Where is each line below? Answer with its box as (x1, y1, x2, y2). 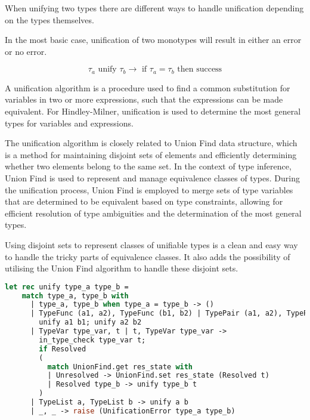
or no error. (5, 45, 47, 57)
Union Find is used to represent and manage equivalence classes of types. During (5, 171, 300, 184)
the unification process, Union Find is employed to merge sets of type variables (5, 183, 293, 196)
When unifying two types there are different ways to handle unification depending (5, 2, 304, 14)
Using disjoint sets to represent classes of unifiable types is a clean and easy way (5, 238, 298, 251)
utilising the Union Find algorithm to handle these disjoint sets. (5, 262, 238, 274)
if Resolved (39, 344, 86, 353)
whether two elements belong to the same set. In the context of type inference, (5, 160, 292, 172)
